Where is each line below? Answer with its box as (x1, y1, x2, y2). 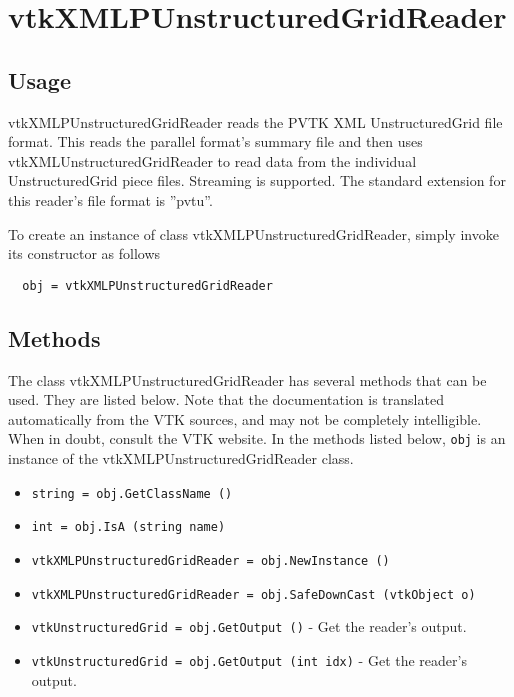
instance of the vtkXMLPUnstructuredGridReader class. (8, 448, 354, 469)
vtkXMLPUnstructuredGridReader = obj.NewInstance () (31, 553, 390, 568)
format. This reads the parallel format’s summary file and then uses (8, 131, 423, 152)
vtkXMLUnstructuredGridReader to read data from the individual (8, 150, 417, 171)
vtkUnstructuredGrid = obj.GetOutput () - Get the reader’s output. (31, 616, 467, 637)
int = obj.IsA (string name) (31, 520, 226, 535)
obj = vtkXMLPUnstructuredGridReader (22, 278, 273, 293)
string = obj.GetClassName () (31, 486, 233, 501)
